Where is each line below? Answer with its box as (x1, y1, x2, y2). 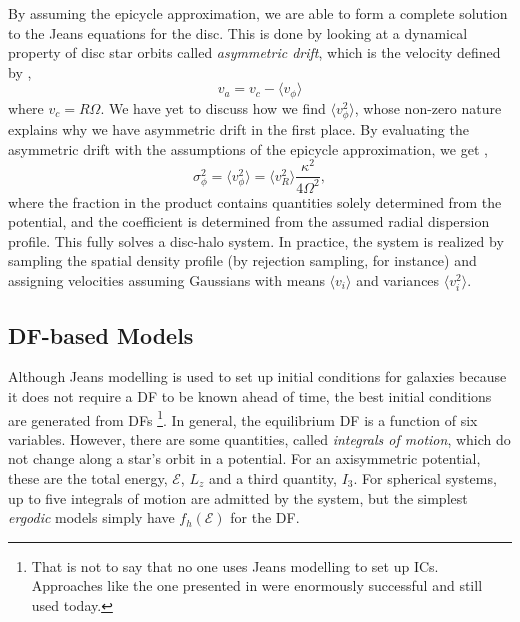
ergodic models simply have (8, 507, 175, 528)
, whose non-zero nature (354, 97, 502, 118)
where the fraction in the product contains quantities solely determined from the (8, 191, 502, 212)
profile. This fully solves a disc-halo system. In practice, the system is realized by (8, 230, 504, 251)
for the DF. (230, 507, 300, 528)
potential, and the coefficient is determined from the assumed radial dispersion (8, 211, 490, 232)
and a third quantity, (208, 468, 337, 489)
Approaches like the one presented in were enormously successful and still (31, 575, 483, 596)
